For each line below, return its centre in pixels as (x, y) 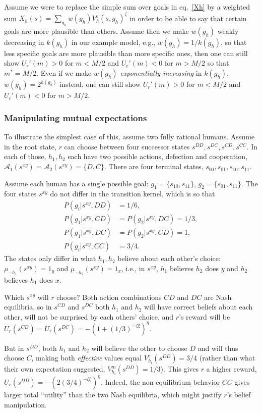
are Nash (218, 297)
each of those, (25, 156)
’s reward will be (205, 316)
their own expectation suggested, (55, 369)
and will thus (218, 348)
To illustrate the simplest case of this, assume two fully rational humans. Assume (129, 137)
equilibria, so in (28, 307)
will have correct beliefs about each (199, 307)
